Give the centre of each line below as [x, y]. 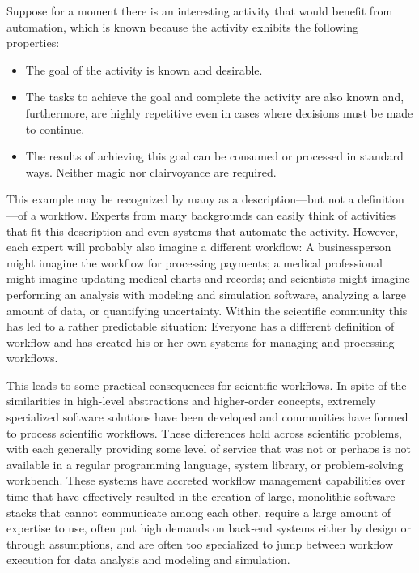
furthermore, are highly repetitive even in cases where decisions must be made [219, 112]
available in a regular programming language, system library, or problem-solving [205, 464]
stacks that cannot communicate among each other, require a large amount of [199, 512]
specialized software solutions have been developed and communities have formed [207, 417]
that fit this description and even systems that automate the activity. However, [203, 231]
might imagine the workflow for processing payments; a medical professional [195, 262]
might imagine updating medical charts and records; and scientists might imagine [208, 278]
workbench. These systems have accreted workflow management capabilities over [206, 480]
